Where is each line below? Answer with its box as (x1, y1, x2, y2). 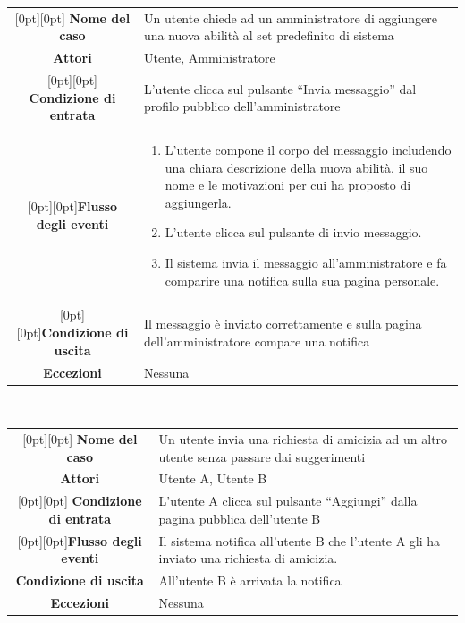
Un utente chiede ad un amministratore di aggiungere (143, 8, 438, 27)
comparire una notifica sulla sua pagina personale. (165, 270, 440, 289)
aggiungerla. (165, 192, 232, 211)
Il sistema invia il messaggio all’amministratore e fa (165, 253, 447, 272)
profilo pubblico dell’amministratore (143, 97, 341, 115)
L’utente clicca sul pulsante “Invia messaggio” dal (143, 79, 417, 98)
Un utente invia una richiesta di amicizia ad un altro (158, 429, 448, 448)
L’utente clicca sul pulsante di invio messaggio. (165, 223, 422, 242)
